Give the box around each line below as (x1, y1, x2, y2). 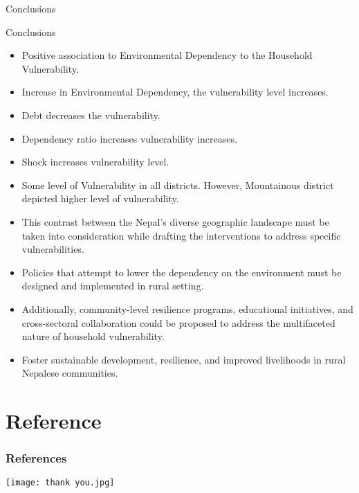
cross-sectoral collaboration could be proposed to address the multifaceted (21, 315, 335, 330)
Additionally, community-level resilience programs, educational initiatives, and (21, 301, 353, 316)
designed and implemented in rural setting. (21, 278, 204, 293)
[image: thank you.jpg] (6, 478, 115, 488)
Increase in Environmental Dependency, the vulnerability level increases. (21, 84, 329, 99)
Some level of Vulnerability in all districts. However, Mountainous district (21, 177, 334, 192)
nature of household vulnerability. (21, 329, 165, 343)
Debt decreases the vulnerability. (21, 107, 160, 122)
